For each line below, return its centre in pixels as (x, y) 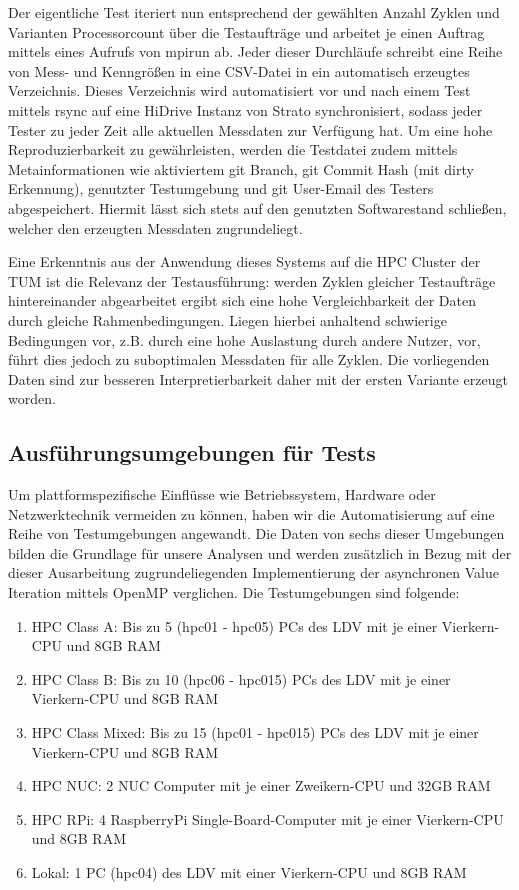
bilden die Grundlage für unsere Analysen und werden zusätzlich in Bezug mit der (260, 552)
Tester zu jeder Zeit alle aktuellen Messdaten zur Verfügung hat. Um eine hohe (250, 129)
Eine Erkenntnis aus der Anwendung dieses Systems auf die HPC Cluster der (244, 261)
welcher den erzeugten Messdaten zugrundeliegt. (155, 227)
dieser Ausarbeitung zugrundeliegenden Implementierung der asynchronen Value (253, 572)
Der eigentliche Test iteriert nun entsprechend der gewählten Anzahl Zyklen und (254, 12)
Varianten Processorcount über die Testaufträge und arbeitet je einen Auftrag (246, 31)
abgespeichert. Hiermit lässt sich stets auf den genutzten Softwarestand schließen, (257, 207)
